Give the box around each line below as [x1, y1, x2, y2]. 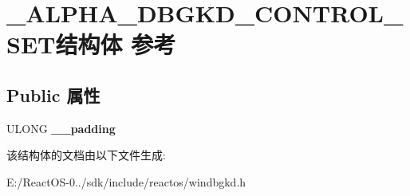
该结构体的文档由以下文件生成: [6, 147, 166, 163]
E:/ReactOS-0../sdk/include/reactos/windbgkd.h [6, 173, 246, 190]
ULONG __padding [6, 120, 116, 136]
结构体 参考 [55, 28, 176, 61]
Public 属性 [6, 82, 101, 107]
